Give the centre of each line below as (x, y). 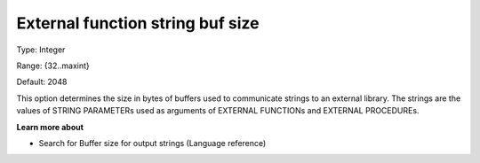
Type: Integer (41, 50)
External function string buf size (138, 23)
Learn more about (50, 127)
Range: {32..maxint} (53, 66)
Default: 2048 (42, 82)
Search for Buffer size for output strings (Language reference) (152, 143)
